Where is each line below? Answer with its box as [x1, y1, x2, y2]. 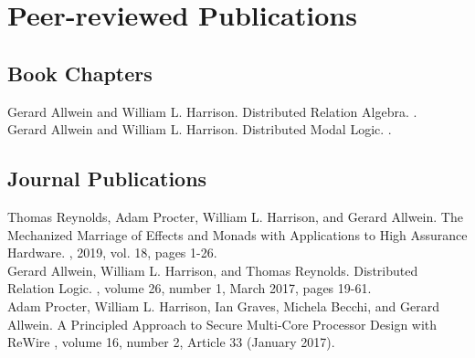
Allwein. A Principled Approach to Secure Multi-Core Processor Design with [7, 314, 438, 333]
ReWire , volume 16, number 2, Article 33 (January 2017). [7, 332, 335, 352]
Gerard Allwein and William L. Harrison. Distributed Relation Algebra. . [7, 101, 417, 121]
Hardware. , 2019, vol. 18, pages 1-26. [7, 243, 217, 262]
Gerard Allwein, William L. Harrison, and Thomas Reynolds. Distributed [7, 260, 418, 279]
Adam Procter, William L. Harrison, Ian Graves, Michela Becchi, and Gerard [7, 296, 439, 315]
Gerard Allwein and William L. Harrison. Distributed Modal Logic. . [7, 120, 392, 139]
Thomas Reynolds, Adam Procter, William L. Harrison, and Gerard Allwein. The [7, 206, 463, 226]
